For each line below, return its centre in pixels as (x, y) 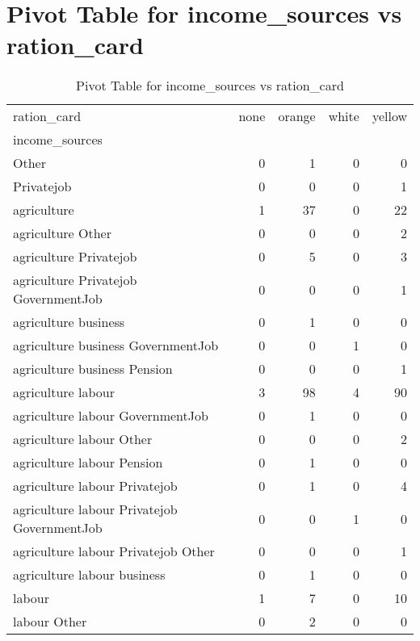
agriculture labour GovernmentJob (111, 416)
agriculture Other (62, 233)
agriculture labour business (89, 575)
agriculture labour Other (83, 439)
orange (297, 116)
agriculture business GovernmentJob (116, 346)
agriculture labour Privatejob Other (114, 551)
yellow (389, 116)
